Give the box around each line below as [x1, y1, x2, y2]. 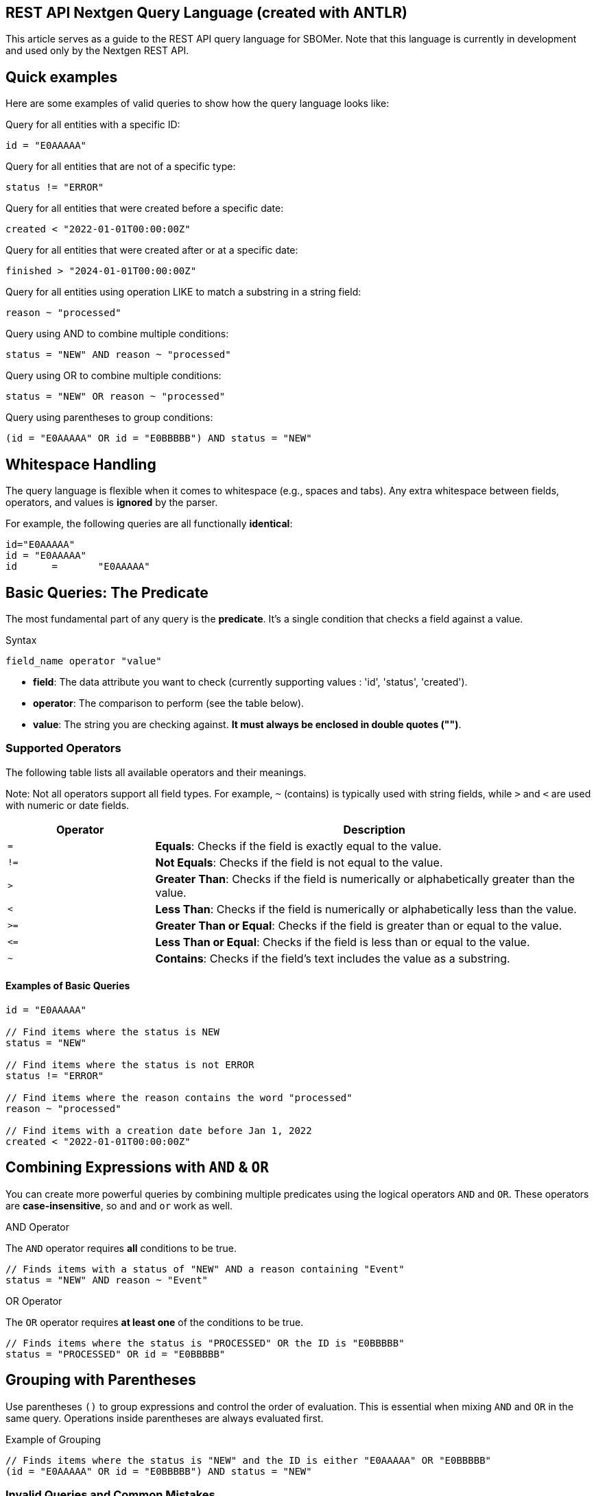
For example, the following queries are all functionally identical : [5, 518, 293, 530]
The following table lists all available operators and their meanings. [5, 766, 307, 778]
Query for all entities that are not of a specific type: [5, 160, 236, 173]
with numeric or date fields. [5, 799, 130, 811]
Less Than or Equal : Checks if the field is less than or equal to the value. [155, 934, 530, 949]
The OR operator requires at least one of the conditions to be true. [5, 1316, 304, 1328]
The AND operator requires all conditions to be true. [5, 1242, 237, 1254]
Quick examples [5, 68, 118, 86]
